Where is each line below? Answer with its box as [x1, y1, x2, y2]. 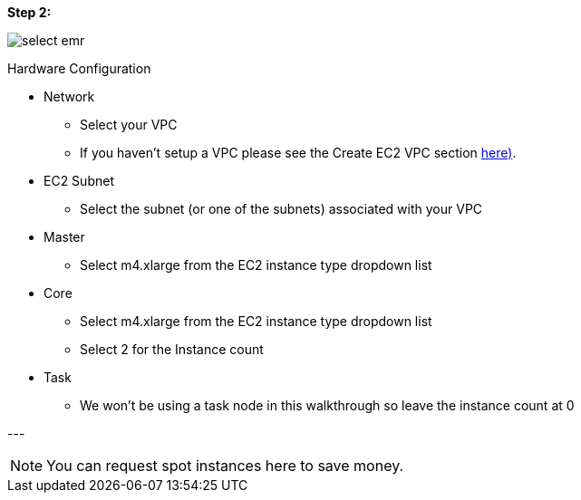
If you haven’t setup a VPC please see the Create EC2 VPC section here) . [80, 145, 517, 160]
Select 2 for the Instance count [80, 341, 264, 357]
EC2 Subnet [44, 173, 114, 188]
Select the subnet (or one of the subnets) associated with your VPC [80, 201, 483, 216]
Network [44, 89, 95, 104]
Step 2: [7, 5, 52, 20]
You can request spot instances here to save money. [46, 457, 404, 475]
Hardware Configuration [7, 61, 151, 76]
